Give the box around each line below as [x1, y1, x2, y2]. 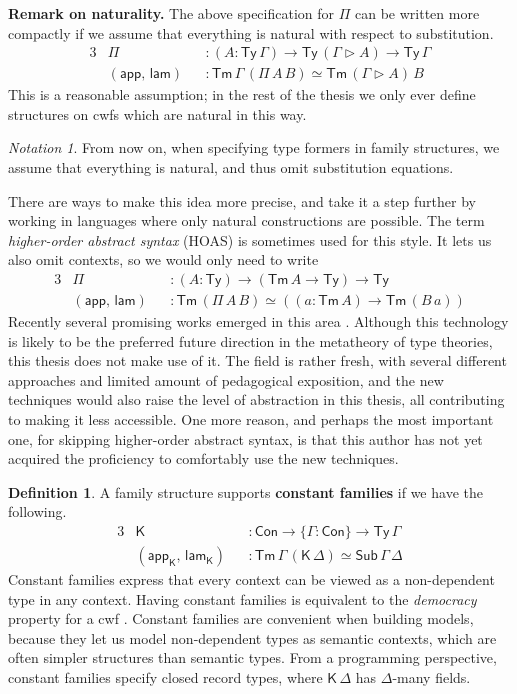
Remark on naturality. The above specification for [8, 3, 335, 23]
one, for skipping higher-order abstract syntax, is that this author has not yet [8, 428, 483, 449]
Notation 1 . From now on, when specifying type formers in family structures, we [8, 137, 500, 158]
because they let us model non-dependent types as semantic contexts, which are [8, 627, 497, 648]
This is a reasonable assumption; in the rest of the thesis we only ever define [8, 84, 476, 105]
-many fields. [392, 667, 471, 688]
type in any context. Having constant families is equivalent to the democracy [8, 588, 477, 609]
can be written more [354, 3, 480, 23]
